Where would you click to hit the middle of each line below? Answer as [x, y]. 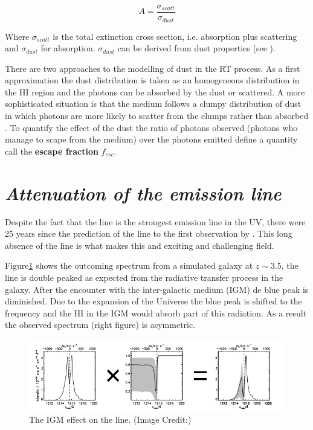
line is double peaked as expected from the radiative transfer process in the [144, 277]
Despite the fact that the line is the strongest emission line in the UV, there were [155, 221]
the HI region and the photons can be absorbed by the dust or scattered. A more [155, 91]
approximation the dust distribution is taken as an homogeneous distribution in [152, 80]
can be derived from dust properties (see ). [196, 48]
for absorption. [68, 48]
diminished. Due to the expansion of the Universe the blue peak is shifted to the [153, 301]
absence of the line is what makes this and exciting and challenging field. [140, 245]
